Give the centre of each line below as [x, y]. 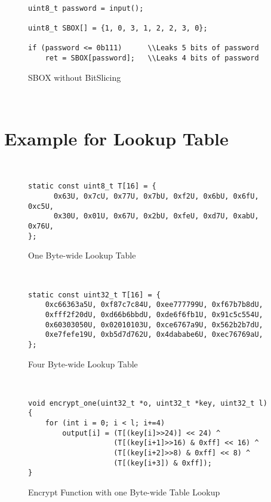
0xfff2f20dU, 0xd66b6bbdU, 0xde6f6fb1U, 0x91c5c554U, [154, 314]
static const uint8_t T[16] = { [92, 186]
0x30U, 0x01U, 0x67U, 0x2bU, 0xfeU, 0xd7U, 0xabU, [156, 216]
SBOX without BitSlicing [75, 77]
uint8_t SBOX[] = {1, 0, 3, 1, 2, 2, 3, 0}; [118, 28]
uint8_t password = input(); [86, 8]
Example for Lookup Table [116, 138]
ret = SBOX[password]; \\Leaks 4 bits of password [152, 58]
